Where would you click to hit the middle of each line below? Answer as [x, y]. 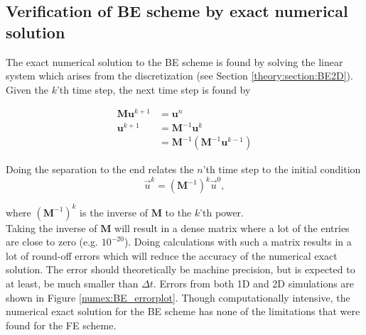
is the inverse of [114, 212]
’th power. [222, 212]
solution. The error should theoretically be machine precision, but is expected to [181, 269]
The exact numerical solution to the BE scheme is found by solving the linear [174, 61]
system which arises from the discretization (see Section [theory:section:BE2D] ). [179, 76]
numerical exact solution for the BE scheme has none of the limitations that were [183, 311]
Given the [27, 89]
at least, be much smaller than [72, 284]
